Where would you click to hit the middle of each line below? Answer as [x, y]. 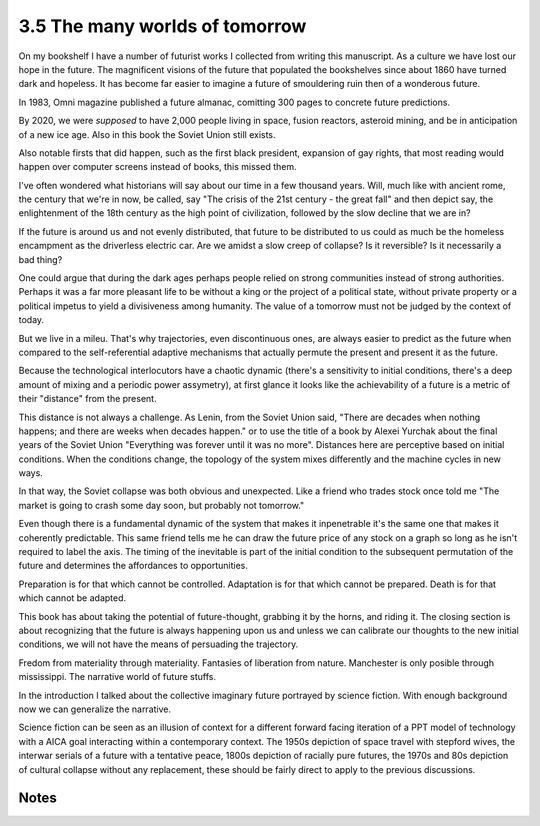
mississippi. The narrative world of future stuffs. [117, 677]
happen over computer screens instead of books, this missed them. [157, 167]
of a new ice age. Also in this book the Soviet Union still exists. [147, 134]
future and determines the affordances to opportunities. [133, 566]
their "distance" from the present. [87, 399]
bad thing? [40, 259]
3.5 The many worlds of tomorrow [162, 26]
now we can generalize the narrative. [95, 709]
